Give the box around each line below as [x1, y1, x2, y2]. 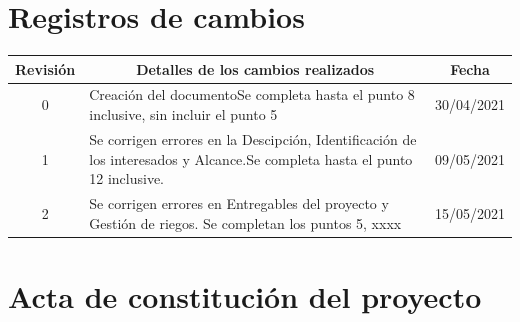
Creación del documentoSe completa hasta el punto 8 [89, 84, 415, 105]
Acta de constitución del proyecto [8, 275, 482, 316]
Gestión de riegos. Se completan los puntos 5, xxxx [89, 212, 402, 233]
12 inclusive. [89, 168, 164, 189]
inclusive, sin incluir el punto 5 [89, 104, 278, 125]
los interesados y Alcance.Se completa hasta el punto [89, 148, 413, 169]
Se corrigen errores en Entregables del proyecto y [89, 192, 389, 213]
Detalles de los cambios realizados [136, 58, 375, 79]
